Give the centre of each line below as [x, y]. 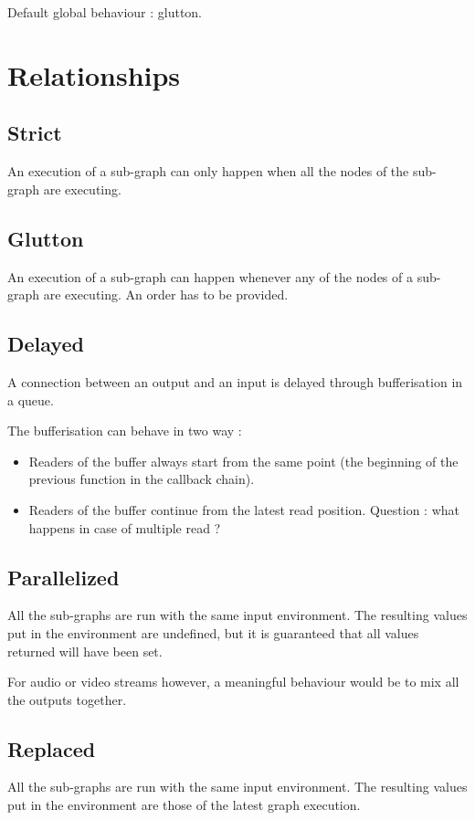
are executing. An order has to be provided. [166, 294]
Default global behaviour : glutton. [105, 12]
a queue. [31, 399]
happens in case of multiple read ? [125, 527]
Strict [35, 133]
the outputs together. [67, 699]
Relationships [94, 74]
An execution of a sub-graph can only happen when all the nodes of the [208, 171]
